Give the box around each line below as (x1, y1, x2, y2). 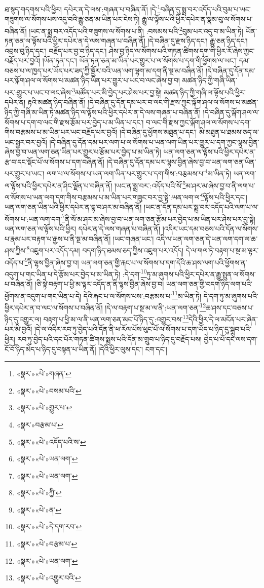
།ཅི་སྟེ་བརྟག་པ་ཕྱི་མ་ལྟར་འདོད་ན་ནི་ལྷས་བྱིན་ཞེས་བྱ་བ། (35, 279, 164, 289)
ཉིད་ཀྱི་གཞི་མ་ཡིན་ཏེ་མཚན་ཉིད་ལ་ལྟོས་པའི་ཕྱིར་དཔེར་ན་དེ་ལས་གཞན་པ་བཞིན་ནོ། (5, 106, 201, 117)
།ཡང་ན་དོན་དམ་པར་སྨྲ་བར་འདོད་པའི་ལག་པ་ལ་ (143, 202, 259, 212)
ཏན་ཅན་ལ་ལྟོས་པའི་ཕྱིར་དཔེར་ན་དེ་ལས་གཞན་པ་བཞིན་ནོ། (5, 35, 145, 46)
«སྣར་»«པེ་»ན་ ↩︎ (16, 504, 61, 515)
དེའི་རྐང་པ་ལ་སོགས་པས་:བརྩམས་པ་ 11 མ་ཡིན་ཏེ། (83, 289, 202, 301)
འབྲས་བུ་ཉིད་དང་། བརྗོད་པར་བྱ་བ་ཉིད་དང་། (5, 45, 107, 56)
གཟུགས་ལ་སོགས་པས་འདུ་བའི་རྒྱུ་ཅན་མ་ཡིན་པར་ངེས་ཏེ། (5, 14, 140, 24)
